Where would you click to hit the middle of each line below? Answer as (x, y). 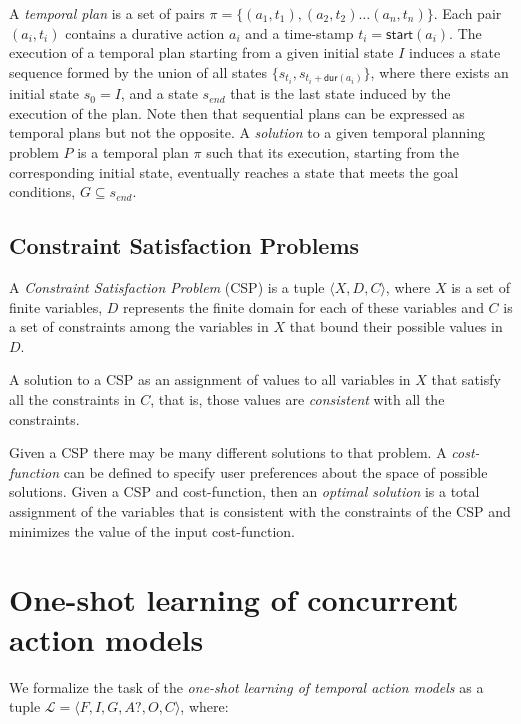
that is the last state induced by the (340, 93)
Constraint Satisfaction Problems (184, 245)
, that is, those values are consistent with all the (297, 399)
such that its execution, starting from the (332, 152)
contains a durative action (145, 32)
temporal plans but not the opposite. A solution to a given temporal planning (247, 132)
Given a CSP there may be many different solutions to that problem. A (228, 452)
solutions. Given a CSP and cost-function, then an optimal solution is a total (244, 491)
